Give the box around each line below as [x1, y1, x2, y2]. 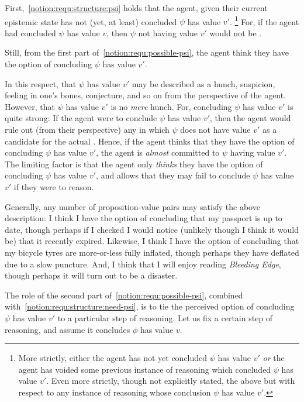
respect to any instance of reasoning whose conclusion [18, 386, 211, 398]
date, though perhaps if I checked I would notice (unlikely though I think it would [5, 223, 299, 235]
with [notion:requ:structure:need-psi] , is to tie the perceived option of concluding [5, 300, 295, 312]
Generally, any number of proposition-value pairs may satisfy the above [5, 200, 260, 212]
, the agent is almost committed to [96, 146, 220, 159]
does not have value [180, 123, 251, 135]
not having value [138, 26, 198, 39]
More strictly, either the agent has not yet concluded [18, 352, 208, 364]
